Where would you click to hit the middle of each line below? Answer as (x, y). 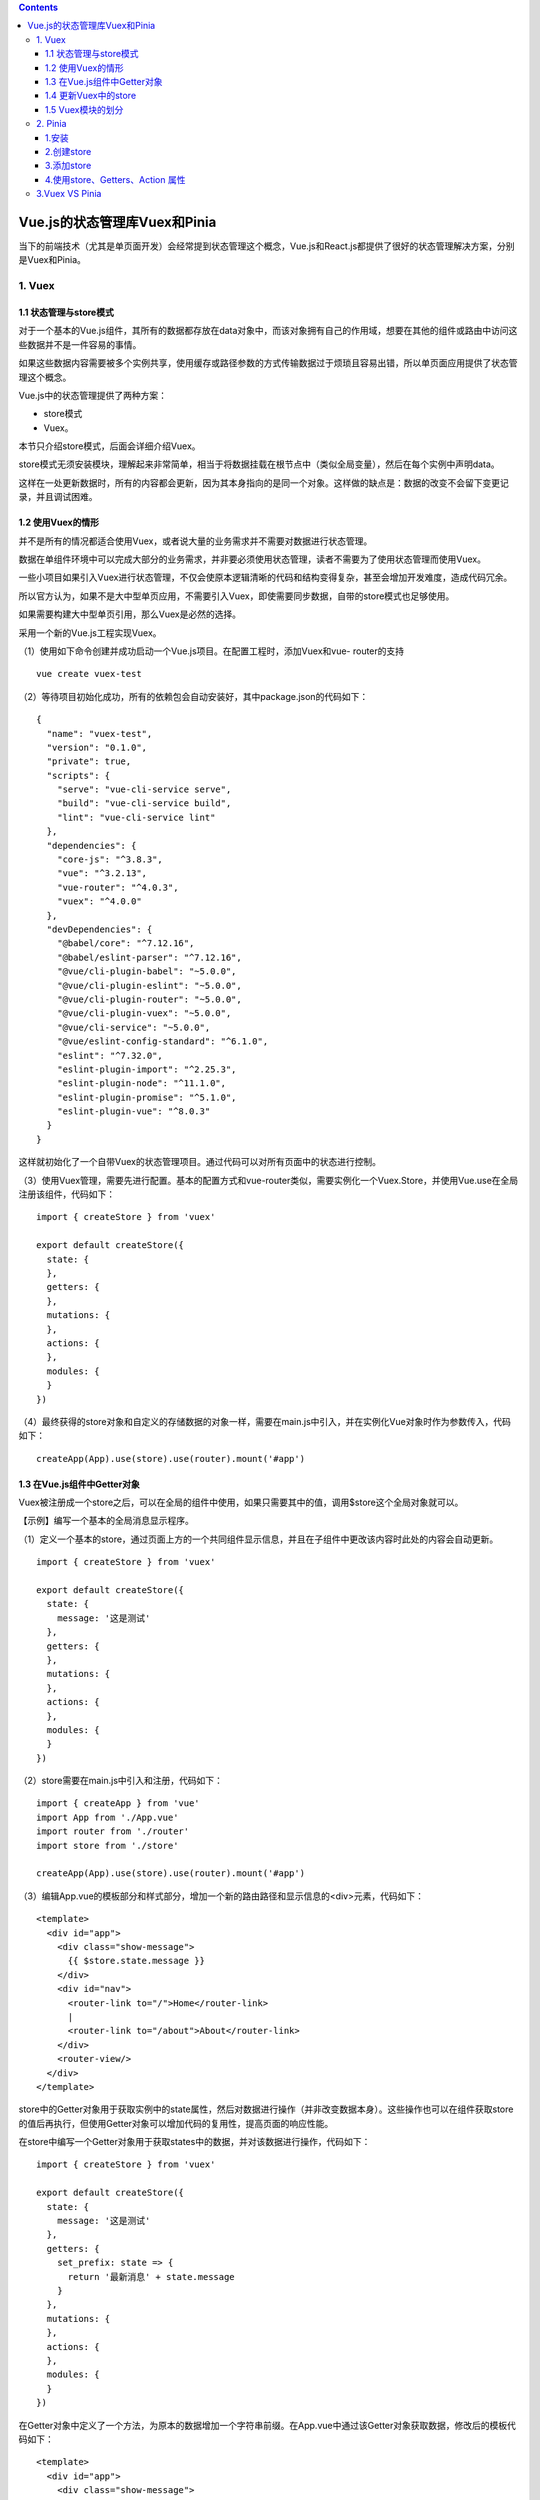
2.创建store (68, 151)
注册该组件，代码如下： (66, 1194)
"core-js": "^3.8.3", (110, 859)
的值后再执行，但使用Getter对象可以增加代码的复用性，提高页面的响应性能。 (176, 2123)
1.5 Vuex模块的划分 (84, 109)
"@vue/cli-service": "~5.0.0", (133, 1027)
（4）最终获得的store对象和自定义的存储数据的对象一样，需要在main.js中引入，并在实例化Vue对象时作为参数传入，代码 (265, 1421)
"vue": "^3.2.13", (102, 873)
